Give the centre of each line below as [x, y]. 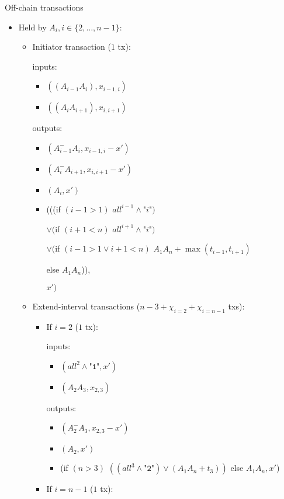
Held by [32, 27]
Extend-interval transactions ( [86, 306]
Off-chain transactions [44, 7]
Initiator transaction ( [72, 47]
